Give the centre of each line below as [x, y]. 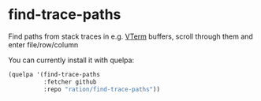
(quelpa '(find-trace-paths [54, 74]
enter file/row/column [43, 44]
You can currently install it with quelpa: [71, 60]
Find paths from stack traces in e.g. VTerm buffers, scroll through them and [131, 36]
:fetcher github [70, 82]
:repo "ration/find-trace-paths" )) [101, 89]
